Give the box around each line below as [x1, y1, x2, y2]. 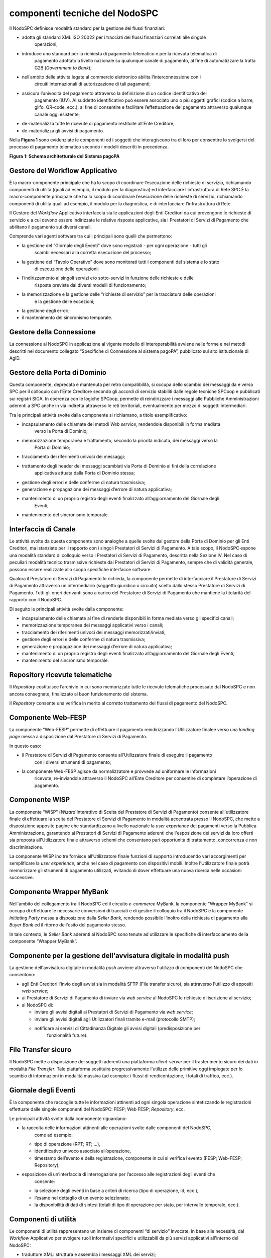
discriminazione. [9, 844, 44, 850]
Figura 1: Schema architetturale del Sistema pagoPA [9, 153, 120, 159]
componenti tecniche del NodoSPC [9, 8, 159, 19]
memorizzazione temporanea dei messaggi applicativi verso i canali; [22, 622, 164, 628]
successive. [9, 875, 34, 881]
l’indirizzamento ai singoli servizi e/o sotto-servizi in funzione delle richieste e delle [22, 275, 194, 281]
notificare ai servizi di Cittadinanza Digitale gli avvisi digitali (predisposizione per [34, 1025, 201, 1031]
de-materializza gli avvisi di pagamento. [22, 127, 104, 133]
